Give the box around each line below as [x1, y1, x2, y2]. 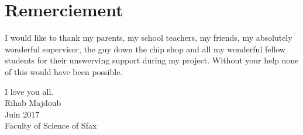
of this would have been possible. [5, 65, 123, 77]
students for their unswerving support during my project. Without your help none [5, 54, 299, 66]
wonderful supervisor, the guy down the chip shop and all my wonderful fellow [5, 42, 285, 55]
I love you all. [5, 85, 54, 97]
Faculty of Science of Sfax [5, 119, 97, 132]
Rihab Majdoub [5, 97, 61, 109]
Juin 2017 [5, 108, 40, 120]
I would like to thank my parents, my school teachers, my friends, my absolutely [5, 31, 292, 44]
